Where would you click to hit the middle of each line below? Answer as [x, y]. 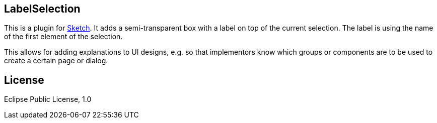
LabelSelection [42, 9]
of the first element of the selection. [63, 37]
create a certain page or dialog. [56, 61]
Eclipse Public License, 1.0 [48, 99]
